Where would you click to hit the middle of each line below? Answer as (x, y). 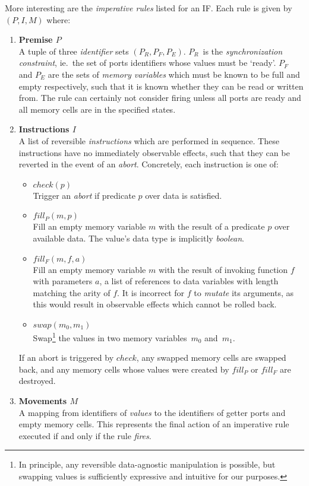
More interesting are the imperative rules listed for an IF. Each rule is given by (149, 8)
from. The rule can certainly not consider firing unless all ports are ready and (160, 98)
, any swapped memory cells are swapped (211, 358)
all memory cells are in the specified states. (97, 109)
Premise (36, 39)
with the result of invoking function (223, 269)
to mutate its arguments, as (244, 292)
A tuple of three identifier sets (74, 51)
